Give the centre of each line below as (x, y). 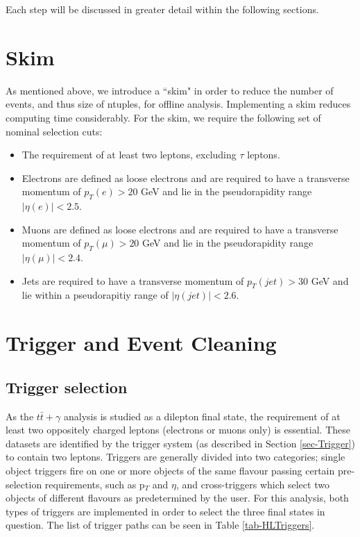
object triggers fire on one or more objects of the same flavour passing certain (170, 470)
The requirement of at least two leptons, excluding (129, 155)
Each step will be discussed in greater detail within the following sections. (162, 9)
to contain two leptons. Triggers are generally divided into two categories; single (175, 457)
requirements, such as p (95, 484)
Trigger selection (67, 387)
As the (20, 416)
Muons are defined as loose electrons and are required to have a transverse (180, 229)
